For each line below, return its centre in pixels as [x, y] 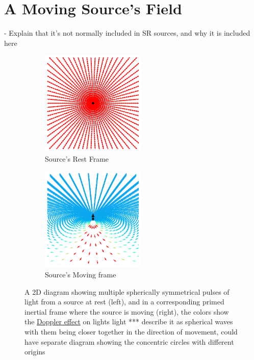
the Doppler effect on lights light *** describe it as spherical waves [129, 322]
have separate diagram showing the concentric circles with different [129, 341]
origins [35, 352]
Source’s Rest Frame [77, 158]
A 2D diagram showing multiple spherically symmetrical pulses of [127, 291]
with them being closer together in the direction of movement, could [131, 331]
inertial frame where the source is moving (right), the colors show [127, 311]
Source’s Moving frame [81, 275]
